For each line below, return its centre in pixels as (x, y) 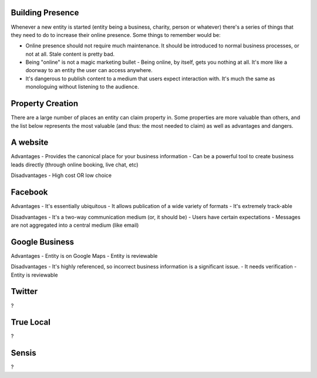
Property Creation (45, 103)
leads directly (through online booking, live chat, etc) (75, 165)
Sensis (23, 353)
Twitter (24, 292)
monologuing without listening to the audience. (82, 87)
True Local (31, 322)
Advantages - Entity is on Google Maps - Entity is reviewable (84, 256)
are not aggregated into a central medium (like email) (75, 225)
